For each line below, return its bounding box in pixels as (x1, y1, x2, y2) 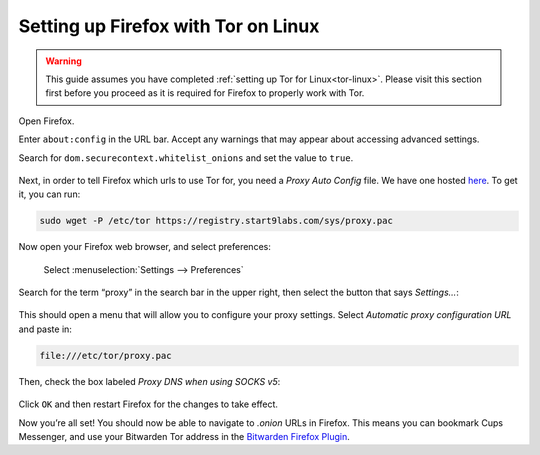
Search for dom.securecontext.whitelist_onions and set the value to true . (18, 151, 354, 164)
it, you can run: (18, 188, 81, 200)
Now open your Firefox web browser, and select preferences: (18, 241, 272, 253)
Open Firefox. (18, 115, 75, 127)
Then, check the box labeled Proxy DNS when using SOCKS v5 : (18, 375, 281, 387)
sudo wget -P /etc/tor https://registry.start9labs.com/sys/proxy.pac (39, 215, 394, 227)
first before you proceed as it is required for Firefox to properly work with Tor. (45, 87, 365, 99)
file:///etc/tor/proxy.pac (39, 350, 172, 361)
